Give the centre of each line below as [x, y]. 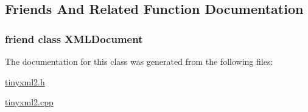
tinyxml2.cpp [29, 102]
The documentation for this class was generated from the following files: [139, 61]
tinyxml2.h [25, 81]
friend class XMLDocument [74, 38]
